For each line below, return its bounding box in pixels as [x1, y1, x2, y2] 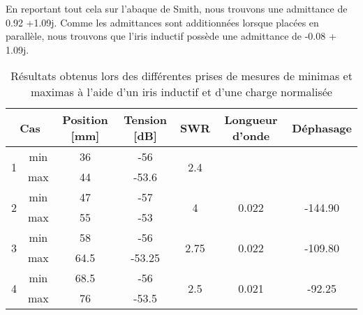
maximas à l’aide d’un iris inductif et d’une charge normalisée [31, 84, 332, 100]
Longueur [224, 112, 278, 128]
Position [62, 112, 108, 128]
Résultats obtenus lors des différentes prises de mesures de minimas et [10, 68, 353, 84]
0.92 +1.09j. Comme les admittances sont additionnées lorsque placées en [6, 15, 319, 29]
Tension [124, 112, 167, 128]
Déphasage [292, 119, 352, 136]
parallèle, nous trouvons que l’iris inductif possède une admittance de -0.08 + [6, 29, 336, 43]
